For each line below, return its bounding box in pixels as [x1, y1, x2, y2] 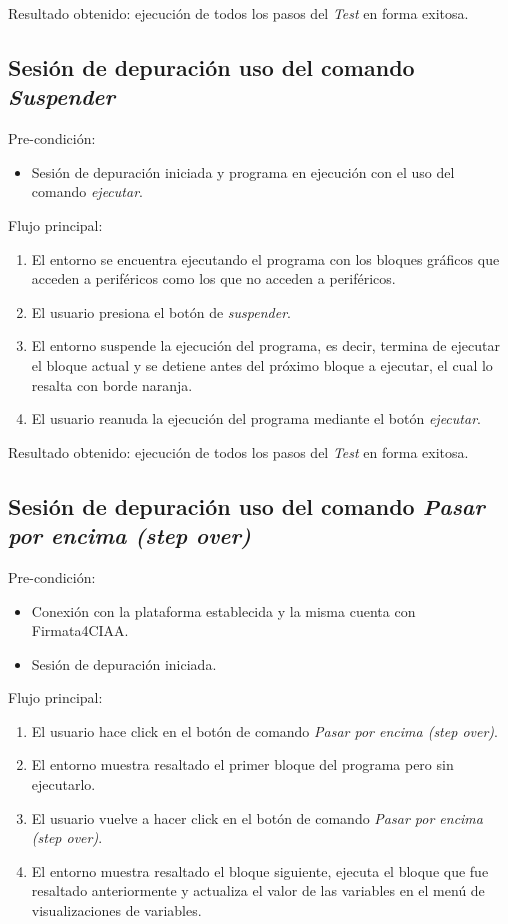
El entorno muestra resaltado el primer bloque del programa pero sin [31, 754, 454, 775]
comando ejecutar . [31, 181, 143, 202]
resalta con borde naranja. [31, 374, 193, 395]
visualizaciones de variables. [31, 900, 202, 921]
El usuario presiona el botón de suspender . [31, 301, 291, 322]
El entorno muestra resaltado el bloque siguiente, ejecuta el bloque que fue [31, 860, 489, 881]
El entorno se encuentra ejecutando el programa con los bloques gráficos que [31, 248, 500, 269]
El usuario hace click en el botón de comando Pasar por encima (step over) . [31, 720, 498, 741]
